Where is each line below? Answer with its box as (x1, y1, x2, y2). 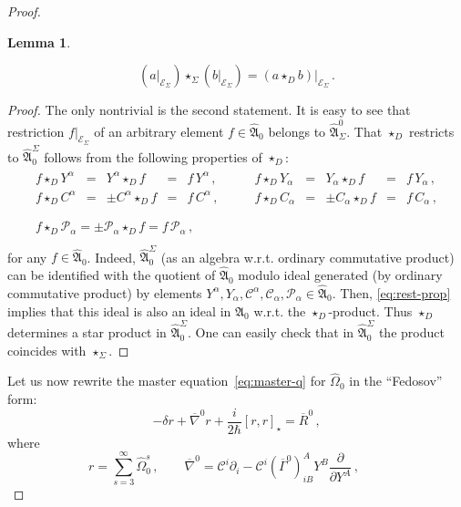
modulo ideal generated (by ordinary (238, 265, 443, 285)
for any (7, 247, 47, 266)
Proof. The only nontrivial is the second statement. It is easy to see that (7, 100, 411, 119)
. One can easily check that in (188, 323, 354, 342)
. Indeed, (87, 247, 136, 266)
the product (378, 323, 445, 342)
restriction (7, 121, 65, 140)
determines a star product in (7, 323, 167, 342)
